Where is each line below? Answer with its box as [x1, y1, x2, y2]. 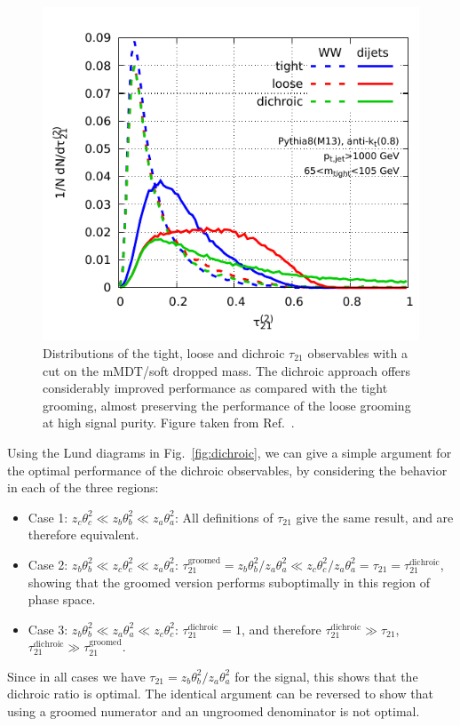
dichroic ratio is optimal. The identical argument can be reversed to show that [7, 684, 433, 703]
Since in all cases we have [7, 666, 146, 685]
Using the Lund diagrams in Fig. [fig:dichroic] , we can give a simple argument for [7, 443, 452, 461]
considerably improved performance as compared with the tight [43, 379, 388, 397]
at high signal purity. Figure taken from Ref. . [43, 413, 295, 432]
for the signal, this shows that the [234, 666, 418, 685]
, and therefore [241, 619, 321, 638]
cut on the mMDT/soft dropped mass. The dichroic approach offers [43, 361, 411, 379]
